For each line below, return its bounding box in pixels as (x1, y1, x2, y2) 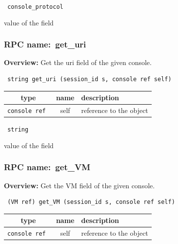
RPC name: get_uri (4, 38, 86, 50)
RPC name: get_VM (4, 161, 90, 173)
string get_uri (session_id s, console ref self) (7, 76, 172, 83)
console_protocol (7, 3, 63, 10)
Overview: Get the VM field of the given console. (4, 180, 155, 190)
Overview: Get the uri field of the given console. (4, 57, 152, 67)
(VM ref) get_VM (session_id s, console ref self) (7, 199, 175, 206)
